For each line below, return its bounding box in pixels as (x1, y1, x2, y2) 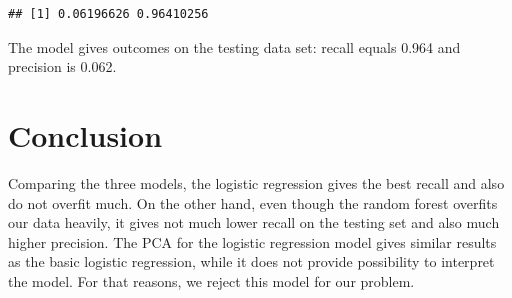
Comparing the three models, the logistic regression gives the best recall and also (8, 172, 505, 193)
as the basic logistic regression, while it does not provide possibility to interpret (8, 251, 495, 272)
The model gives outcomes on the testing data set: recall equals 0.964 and (8, 36, 461, 57)
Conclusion (8, 114, 163, 155)
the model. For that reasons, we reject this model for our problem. (8, 270, 415, 291)
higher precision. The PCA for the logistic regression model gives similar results (8, 231, 497, 252)
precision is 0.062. (8, 56, 117, 77)
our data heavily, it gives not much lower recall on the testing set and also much (8, 212, 500, 233)
